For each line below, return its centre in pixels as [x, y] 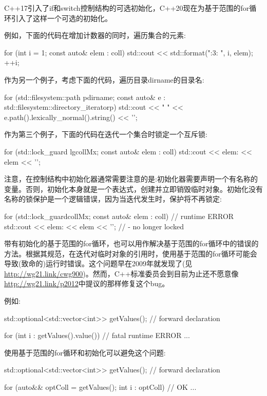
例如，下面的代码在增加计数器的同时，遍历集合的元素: [95, 35]
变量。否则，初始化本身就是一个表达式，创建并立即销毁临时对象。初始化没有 [133, 189]
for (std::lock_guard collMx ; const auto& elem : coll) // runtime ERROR [119, 216]
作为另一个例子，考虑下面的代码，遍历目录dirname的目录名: [104, 79]
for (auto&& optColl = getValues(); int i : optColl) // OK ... [100, 387]
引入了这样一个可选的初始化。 [61, 18]
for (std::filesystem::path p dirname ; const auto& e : [85, 97]
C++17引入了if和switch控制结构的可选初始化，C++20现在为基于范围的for [127, 8]
